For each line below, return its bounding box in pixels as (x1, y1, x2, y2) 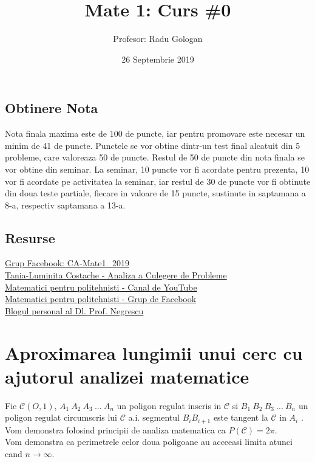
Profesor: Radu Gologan (113, 32, 203, 45)
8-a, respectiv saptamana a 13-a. (5, 198, 126, 211)
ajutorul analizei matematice (5, 364, 249, 388)
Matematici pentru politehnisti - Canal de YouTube (5, 280, 197, 293)
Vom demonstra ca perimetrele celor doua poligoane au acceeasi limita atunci (5, 435, 293, 448)
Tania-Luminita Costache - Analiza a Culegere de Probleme (5, 269, 227, 281)
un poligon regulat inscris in (117, 399, 222, 412)
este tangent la (213, 411, 268, 424)
